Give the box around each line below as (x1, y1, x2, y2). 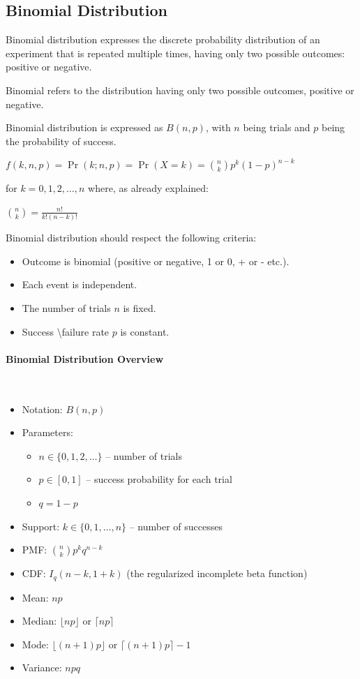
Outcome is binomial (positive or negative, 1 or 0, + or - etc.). (22, 253, 290, 268)
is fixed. (123, 301, 156, 315)
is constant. (120, 324, 170, 338)
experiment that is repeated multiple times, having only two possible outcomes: (6, 45, 345, 60)
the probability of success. (6, 133, 117, 148)
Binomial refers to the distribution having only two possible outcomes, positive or (6, 82, 354, 97)
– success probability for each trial (86, 472, 232, 486)
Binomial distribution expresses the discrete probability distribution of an (6, 32, 320, 47)
